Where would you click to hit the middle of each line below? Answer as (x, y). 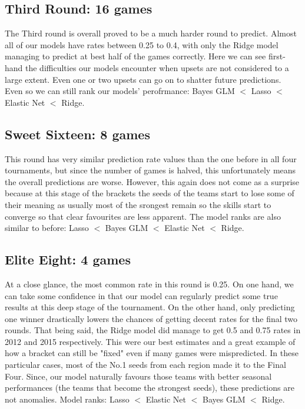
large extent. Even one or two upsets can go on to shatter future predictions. (143, 79)
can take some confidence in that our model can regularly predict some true (141, 295)
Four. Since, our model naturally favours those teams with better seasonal (138, 376)
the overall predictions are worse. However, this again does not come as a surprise (152, 181)
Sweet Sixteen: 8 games (77, 134)
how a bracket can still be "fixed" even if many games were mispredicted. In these (152, 353)
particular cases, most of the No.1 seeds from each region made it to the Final (145, 365)
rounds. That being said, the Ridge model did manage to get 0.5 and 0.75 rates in (153, 330)
